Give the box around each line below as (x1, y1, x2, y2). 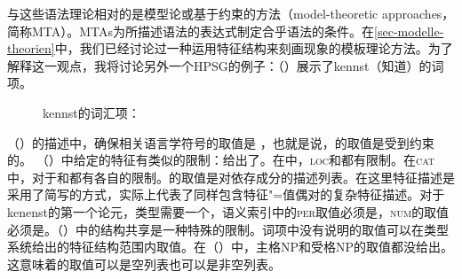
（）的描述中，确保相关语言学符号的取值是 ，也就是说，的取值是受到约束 (7, 133, 434, 151)
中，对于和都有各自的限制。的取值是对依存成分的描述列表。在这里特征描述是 (7, 167, 455, 186)
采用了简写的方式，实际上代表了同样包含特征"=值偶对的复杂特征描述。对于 (7, 185, 445, 204)
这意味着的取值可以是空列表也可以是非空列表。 (7, 254, 281, 273)
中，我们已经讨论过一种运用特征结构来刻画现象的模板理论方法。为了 (54, 39, 453, 58)
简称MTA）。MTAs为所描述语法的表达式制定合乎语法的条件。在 (7, 21, 375, 40)
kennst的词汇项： (43, 103, 140, 121)
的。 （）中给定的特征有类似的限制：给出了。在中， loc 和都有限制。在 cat (7, 151, 435, 169)
